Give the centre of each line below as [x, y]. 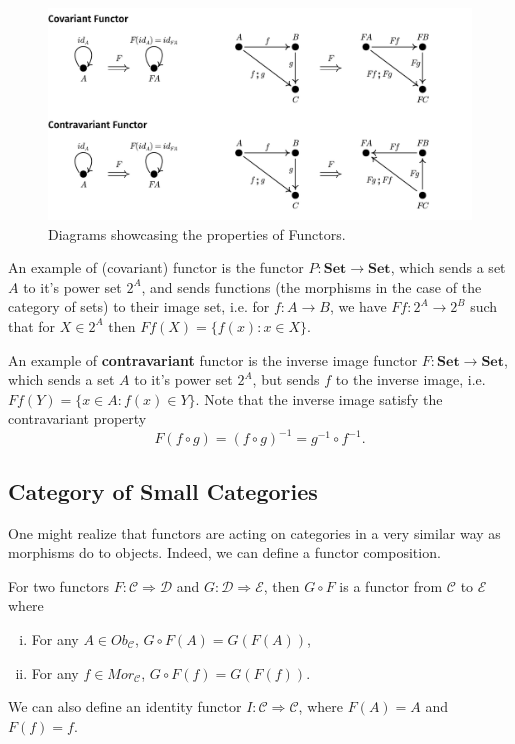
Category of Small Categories [163, 490]
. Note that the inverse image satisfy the [319, 398]
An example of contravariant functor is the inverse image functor [213, 359]
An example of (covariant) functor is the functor [156, 267]
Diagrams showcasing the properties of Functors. [197, 233]
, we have [358, 306]
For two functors [59, 585]
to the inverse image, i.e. [410, 379]
